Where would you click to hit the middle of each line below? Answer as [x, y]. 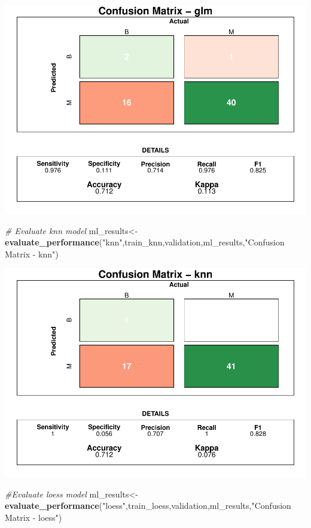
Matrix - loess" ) [33, 517]
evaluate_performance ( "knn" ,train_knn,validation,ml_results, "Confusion [145, 242]
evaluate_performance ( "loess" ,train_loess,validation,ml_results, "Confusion [148, 506]
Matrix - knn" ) [32, 254]
